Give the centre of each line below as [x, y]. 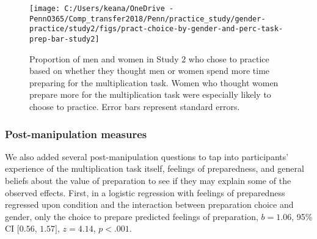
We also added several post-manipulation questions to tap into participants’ [147, 156]
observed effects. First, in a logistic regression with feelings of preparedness [145, 192]
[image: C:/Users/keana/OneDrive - [102, 9]
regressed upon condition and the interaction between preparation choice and [149, 204]
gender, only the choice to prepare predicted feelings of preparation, [132, 216]
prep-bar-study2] [64, 39]
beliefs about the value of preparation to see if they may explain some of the [148, 180]
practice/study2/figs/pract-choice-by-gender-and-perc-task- [156, 29]
